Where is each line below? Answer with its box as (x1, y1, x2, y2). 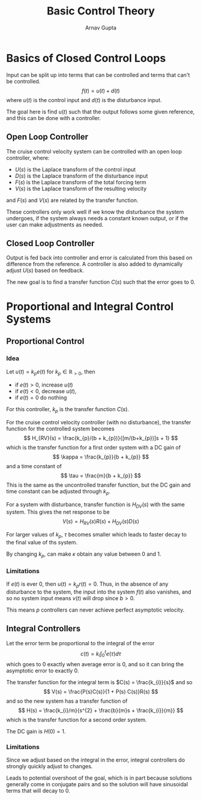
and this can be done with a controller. (6, 114, 101, 121)
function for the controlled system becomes (6, 425, 115, 432)
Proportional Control (6, 336, 85, 346)
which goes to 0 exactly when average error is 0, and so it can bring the (6, 661, 184, 668)
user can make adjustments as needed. (6, 221, 104, 228)
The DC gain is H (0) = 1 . (6, 728, 66, 735)
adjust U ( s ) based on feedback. (6, 267, 85, 274)
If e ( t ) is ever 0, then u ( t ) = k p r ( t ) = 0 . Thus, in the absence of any (6, 580, 169, 589)
